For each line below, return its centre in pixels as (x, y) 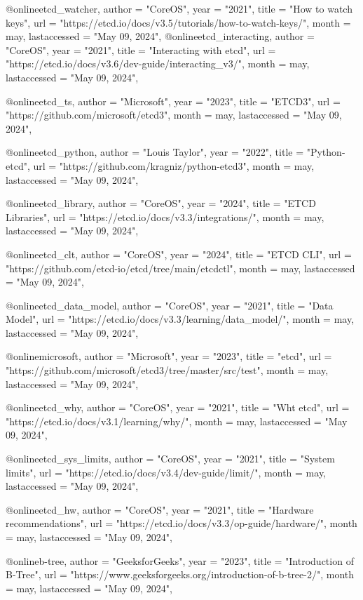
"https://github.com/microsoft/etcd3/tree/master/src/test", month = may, (167, 370)
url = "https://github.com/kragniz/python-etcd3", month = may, (174, 165)
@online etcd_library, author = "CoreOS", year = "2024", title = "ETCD (161, 203)
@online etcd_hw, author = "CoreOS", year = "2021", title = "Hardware (160, 509)
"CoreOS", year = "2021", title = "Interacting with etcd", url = (141, 49)
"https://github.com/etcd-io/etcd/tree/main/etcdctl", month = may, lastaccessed (180, 268)
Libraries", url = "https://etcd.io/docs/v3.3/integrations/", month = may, (165, 216)
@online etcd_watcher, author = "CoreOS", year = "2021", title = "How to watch (179, 8)
